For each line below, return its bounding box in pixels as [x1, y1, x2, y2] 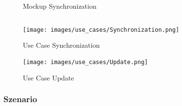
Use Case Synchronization [23, 40, 100, 50]
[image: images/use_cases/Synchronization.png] [23, 26, 180, 33]
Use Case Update [23, 72, 74, 82]
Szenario [3, 93, 37, 105]
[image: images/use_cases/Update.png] [23, 58, 148, 66]
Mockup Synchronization [23, 1, 97, 11]
